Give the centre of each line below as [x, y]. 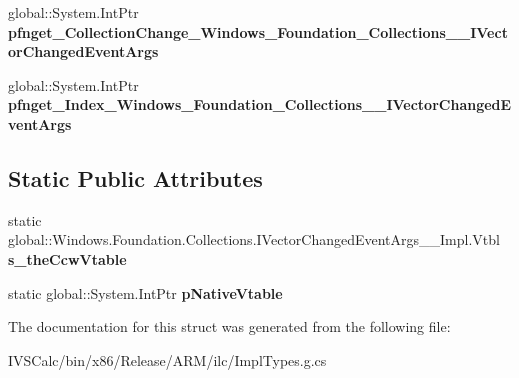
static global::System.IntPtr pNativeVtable [145, 292]
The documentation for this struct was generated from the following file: [229, 326]
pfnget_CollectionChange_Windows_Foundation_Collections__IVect [258, 31]
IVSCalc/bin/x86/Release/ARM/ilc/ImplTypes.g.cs [167, 359]
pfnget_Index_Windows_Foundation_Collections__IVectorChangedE [260, 104]
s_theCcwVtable [67, 258]
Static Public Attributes [135, 177]
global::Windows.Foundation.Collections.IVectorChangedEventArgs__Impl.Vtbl [254, 239]
